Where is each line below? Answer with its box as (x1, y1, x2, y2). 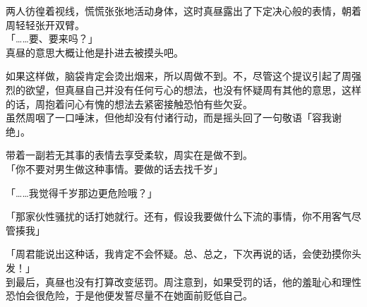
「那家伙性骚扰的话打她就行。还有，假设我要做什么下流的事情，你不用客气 (6, 209, 351, 224)
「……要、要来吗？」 (6, 31, 98, 46)
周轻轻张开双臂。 (6, 17, 85, 32)
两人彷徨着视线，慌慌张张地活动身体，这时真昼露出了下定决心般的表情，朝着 (6, 4, 361, 18)
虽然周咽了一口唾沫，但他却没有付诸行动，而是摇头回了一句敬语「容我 (6, 110, 332, 125)
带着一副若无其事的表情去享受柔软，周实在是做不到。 (6, 148, 253, 162)
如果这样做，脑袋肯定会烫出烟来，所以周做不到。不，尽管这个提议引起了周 (6, 68, 351, 83)
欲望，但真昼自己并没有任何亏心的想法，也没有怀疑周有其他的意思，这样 (25, 82, 361, 97)
